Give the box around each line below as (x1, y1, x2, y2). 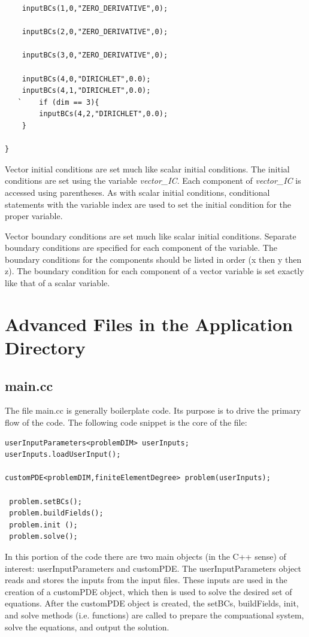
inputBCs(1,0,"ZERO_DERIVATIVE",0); (22, 4, 168, 13)
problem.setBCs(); (9, 497, 82, 506)
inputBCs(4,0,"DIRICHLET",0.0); (22, 74, 151, 83)
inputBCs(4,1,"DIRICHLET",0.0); (22, 86, 151, 95)
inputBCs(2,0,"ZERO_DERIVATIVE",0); (22, 28, 168, 37)
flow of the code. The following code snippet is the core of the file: (5, 416, 247, 429)
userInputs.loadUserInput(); (5, 450, 121, 459)
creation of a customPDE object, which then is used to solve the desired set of (5, 585, 292, 597)
